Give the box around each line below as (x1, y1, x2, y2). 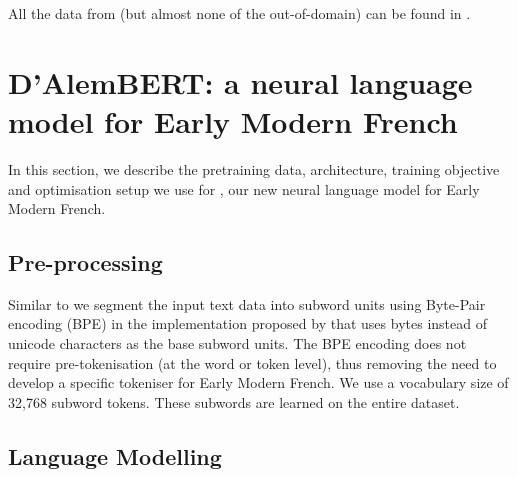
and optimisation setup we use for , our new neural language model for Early (8, 178, 480, 199)
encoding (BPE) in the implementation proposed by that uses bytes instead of (8, 313, 487, 334)
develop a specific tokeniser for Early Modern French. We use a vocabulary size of (8, 372, 509, 393)
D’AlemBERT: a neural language (8, 61, 473, 102)
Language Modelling (8, 440, 222, 471)
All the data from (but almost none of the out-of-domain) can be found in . (8, 3, 471, 23)
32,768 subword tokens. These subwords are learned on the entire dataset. (8, 391, 460, 412)
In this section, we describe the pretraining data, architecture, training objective (8, 158, 500, 179)
